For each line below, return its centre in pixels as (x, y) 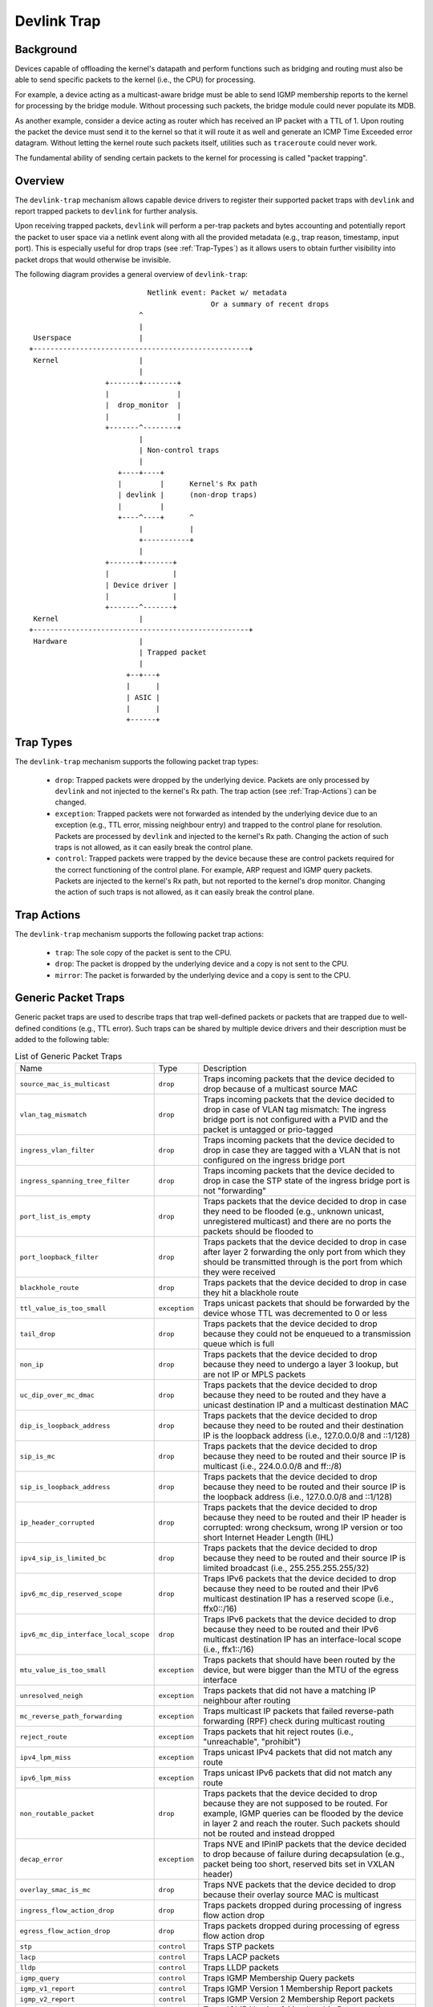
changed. (71, 802)
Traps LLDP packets (241, 1968)
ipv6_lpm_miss (45, 1778)
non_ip (32, 1364)
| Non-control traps (179, 450)
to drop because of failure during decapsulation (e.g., (304, 1854)
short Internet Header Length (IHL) (269, 1537)
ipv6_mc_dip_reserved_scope (71, 1594)
